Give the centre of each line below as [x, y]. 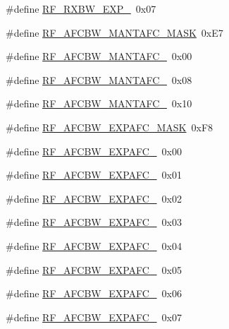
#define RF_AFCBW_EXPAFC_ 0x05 [94, 269]
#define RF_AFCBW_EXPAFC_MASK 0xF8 [110, 127]
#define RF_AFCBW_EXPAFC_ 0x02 [94, 198]
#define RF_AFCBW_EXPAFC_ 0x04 [94, 245]
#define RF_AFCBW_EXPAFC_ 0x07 [94, 317]
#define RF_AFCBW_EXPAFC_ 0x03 [94, 222]
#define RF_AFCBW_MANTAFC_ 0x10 [99, 103]
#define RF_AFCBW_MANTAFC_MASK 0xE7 [114, 32]
